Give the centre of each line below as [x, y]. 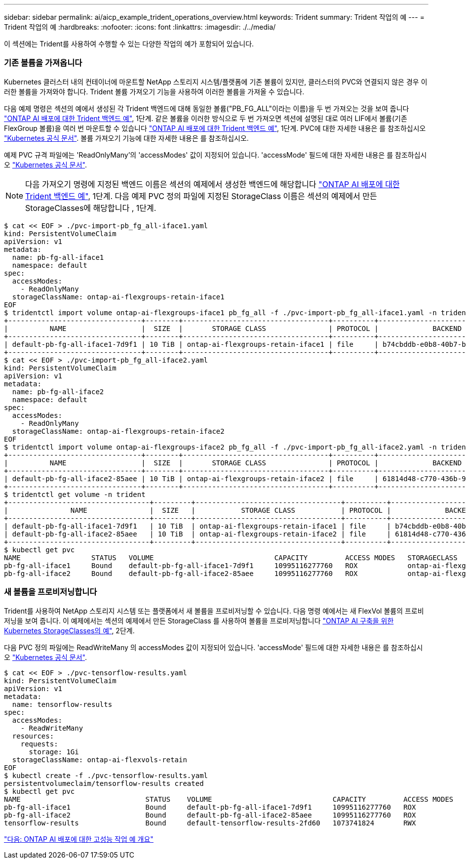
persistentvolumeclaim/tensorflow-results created [104, 783]
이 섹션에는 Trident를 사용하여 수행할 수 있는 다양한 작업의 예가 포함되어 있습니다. [129, 44]
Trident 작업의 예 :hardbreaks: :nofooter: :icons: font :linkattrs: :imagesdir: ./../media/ [140, 27]
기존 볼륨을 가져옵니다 [43, 63]
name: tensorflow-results [62, 704]
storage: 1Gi [54, 752]
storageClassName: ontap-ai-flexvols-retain [99, 760]
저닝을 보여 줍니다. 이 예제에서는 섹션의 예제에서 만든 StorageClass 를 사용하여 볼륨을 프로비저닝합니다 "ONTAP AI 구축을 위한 [199, 620]
